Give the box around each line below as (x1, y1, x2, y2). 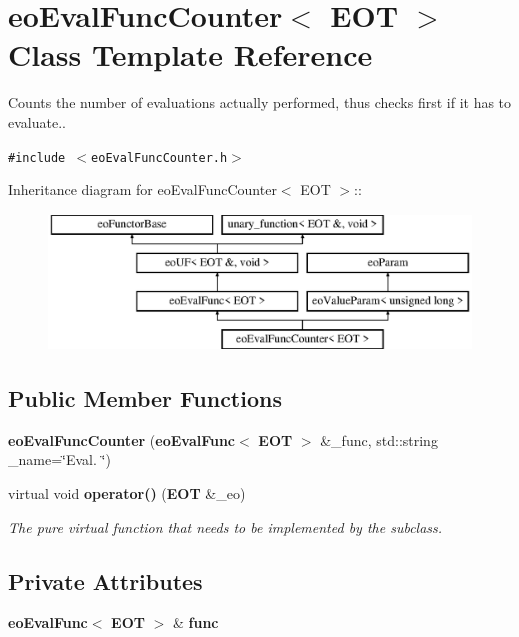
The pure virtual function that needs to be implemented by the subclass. (8, 516, 443, 537)
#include (8, 150, 66, 165)
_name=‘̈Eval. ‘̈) (8, 449, 111, 470)
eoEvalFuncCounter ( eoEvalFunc (8, 429, 236, 450)
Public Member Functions (8, 383, 282, 414)
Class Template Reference (8, 34, 373, 75)
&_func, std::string (320, 429, 438, 450)
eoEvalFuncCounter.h (91, 150, 228, 165)
